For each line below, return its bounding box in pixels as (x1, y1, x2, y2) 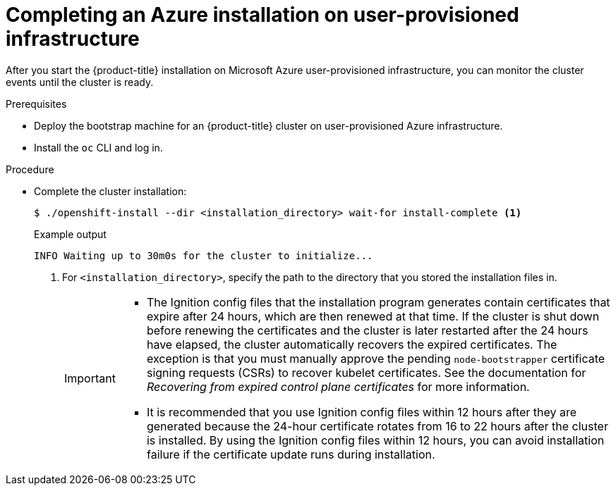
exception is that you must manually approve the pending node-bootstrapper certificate (146, 351, 605, 366)
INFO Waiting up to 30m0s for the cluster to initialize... (34, 249, 373, 261)
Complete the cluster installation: (34, 185, 187, 197)
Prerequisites (6, 97, 67, 110)
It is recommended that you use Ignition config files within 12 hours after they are (146, 404, 577, 419)
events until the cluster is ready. (6, 75, 154, 88)
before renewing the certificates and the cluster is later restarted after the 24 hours (146, 323, 588, 337)
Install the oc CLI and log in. (34, 141, 163, 154)
